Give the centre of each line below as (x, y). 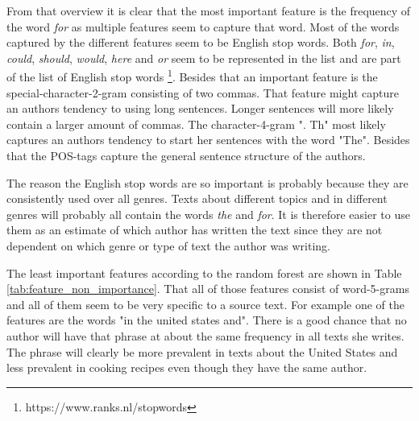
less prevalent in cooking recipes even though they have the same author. (187, 367)
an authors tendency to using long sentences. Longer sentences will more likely (200, 108)
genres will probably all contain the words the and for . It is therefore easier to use (208, 214)
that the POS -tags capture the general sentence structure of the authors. (186, 155)
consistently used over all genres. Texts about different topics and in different (197, 198)
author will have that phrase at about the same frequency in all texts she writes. (205, 335)
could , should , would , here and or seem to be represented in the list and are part (204, 58)
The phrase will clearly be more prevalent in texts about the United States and (202, 351)
